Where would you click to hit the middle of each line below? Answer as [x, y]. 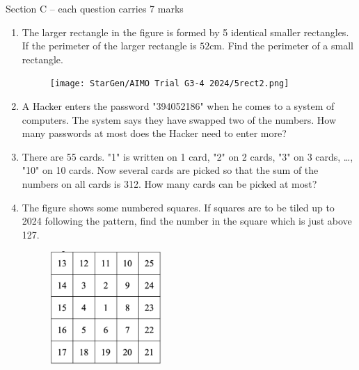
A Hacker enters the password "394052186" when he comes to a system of [178, 106]
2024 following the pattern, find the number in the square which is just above [187, 221]
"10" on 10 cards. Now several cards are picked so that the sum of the [170, 170]
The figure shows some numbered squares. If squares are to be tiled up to [178, 207]
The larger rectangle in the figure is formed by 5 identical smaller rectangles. [185, 32]
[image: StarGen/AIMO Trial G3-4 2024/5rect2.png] [169, 84]
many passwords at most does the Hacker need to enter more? [154, 133]
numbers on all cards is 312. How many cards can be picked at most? [169, 184]
